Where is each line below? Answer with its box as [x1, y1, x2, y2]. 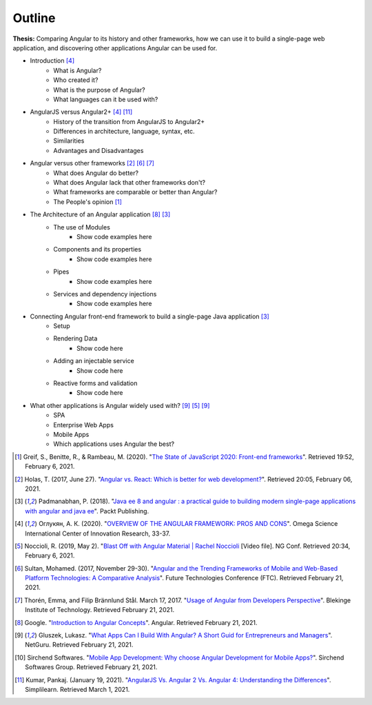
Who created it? [53, 76, 99, 84]
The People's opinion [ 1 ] [53, 197, 122, 206]
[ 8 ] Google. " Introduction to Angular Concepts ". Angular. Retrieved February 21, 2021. [14, 618, 258, 626]
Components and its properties [53, 245, 141, 254]
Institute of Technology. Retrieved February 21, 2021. [25, 606, 175, 614]
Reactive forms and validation [53, 379, 138, 387]
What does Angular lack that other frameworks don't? [53, 178, 206, 187]
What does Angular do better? [53, 169, 139, 177]
